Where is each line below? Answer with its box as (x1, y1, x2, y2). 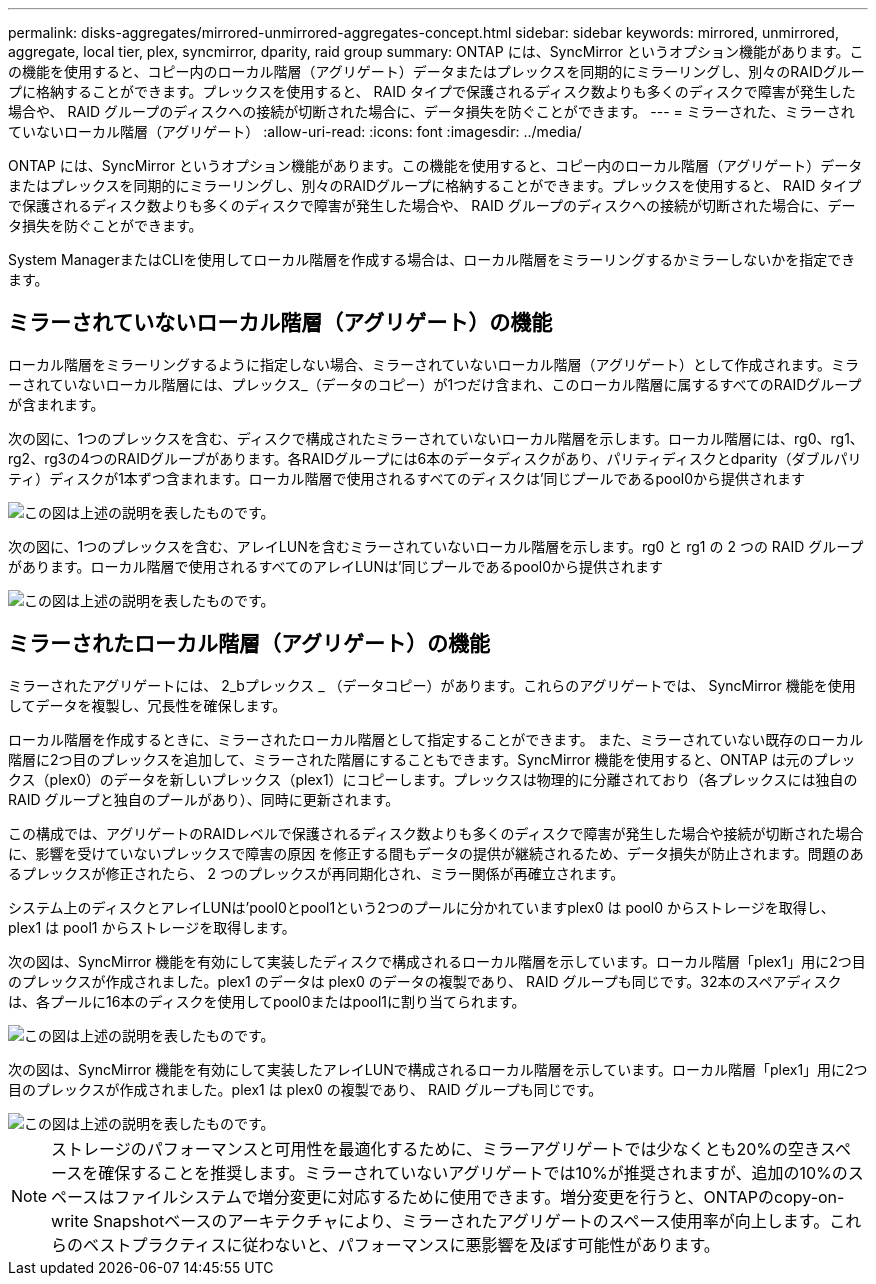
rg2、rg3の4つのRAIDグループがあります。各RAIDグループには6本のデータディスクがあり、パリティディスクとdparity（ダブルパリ (8, 449, 862, 467)
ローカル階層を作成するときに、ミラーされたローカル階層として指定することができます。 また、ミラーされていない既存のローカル (8, 730, 864, 748)
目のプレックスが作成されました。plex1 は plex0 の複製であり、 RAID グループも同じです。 (8, 1080, 603, 1098)
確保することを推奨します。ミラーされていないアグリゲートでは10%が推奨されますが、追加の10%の (98, 1162, 848, 1183)
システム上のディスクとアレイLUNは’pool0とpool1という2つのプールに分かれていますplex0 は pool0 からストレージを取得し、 (8, 898, 835, 916)
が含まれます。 (8, 395, 105, 413)
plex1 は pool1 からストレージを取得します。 (8, 918, 296, 936)
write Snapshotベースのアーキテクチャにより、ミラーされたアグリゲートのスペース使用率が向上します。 (51, 1210, 830, 1231)
